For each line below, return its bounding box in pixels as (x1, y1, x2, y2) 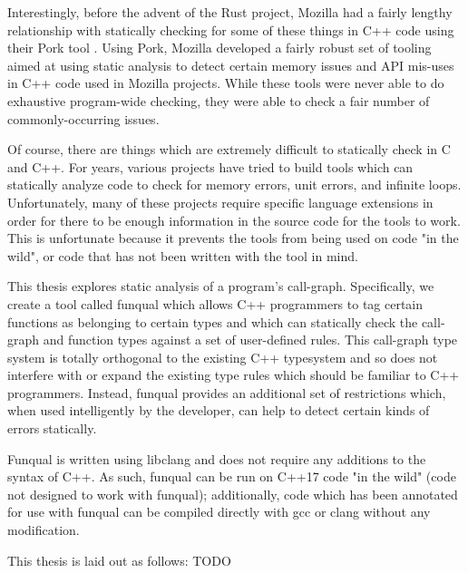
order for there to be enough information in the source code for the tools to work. (7, 210, 461, 229)
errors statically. (7, 419, 97, 438)
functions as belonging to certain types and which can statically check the (7, 312, 418, 331)
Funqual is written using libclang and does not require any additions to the (7, 449, 426, 468)
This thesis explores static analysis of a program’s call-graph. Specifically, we (7, 277, 434, 296)
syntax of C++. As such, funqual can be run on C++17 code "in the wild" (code (7, 467, 456, 486)
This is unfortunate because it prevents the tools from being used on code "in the (7, 228, 459, 248)
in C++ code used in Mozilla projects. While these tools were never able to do (7, 73, 444, 92)
